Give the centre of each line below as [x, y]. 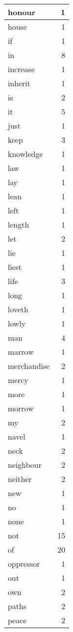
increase [21, 69]
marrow [21, 352]
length [18, 224]
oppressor [24, 564]
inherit [19, 83]
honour [22, 12]
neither [20, 479]
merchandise [29, 366]
